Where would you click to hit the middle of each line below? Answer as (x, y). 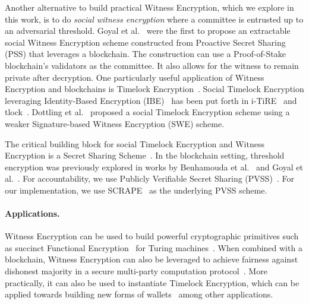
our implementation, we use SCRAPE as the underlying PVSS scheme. (136, 190)
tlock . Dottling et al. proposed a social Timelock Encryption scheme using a (147, 112)
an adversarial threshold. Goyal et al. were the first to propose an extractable (148, 31)
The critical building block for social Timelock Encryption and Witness (135, 143)
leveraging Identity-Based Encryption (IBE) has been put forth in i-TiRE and (151, 100)
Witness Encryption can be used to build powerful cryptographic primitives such (152, 236)
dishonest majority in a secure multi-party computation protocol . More (136, 271)
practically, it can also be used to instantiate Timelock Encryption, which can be (152, 282)
